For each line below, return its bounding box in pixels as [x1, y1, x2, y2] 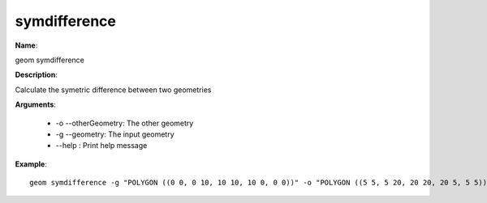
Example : [15, 159, 48, 169]
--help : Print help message [55, 141, 148, 150]
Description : [15, 70, 58, 80]
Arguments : [15, 99, 57, 109]
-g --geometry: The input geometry [55, 129, 175, 139]
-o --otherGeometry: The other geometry [55, 118, 194, 128]
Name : [15, 40, 38, 50]
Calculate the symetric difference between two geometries [15, 85, 212, 95]
